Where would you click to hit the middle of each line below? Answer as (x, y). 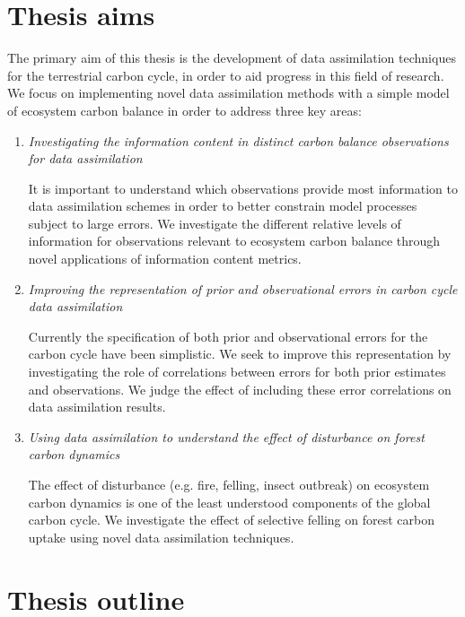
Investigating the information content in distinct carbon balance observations (238, 140)
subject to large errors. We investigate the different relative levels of (215, 223)
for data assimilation (85, 158)
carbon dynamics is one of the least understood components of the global (229, 502)
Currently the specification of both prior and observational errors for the (228, 336)
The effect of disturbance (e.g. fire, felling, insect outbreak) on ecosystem (229, 484)
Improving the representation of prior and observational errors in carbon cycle (243, 288)
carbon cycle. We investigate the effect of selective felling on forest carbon (231, 520)
